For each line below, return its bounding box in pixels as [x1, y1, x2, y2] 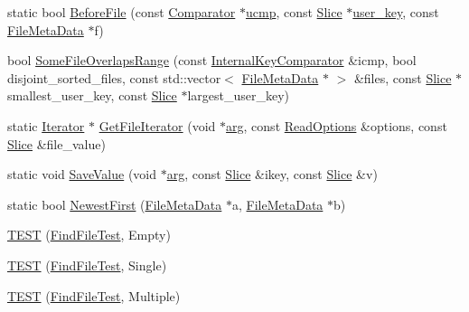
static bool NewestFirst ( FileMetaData [7, 194, 222, 213]
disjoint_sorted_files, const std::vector [7, 68, 221, 87]
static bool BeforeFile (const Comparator [7, 3, 236, 21]
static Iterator [7, 116, 85, 135]
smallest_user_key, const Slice [7, 86, 177, 105]
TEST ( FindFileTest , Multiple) [7, 286, 181, 305]
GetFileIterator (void [98, 116, 216, 135]
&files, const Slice [353, 68, 452, 87]
